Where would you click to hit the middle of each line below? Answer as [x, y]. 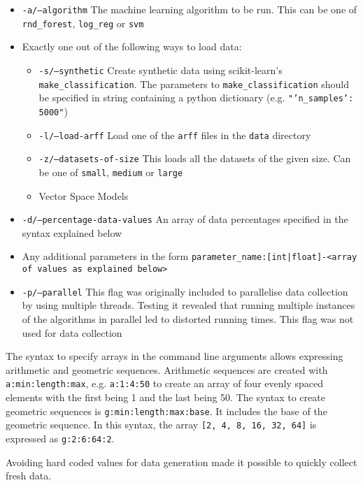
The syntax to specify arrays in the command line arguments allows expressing [175, 356]
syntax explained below [72, 232]
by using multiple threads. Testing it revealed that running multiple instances [188, 305]
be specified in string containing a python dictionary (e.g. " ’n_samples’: [196, 97]
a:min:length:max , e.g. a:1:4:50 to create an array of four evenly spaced [164, 383]
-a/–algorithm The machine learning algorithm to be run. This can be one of [190, 9]
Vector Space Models [84, 195]
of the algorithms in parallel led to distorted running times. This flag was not [188, 318]
